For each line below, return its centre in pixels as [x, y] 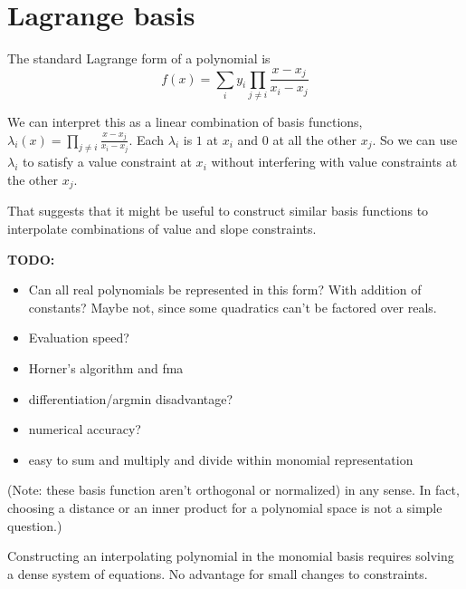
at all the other [314, 139]
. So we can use [415, 139]
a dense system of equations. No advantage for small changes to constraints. [218, 573]
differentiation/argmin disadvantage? [131, 398]
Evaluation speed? [79, 338]
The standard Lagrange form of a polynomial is [139, 58]
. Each [147, 139]
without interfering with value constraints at [334, 162]
